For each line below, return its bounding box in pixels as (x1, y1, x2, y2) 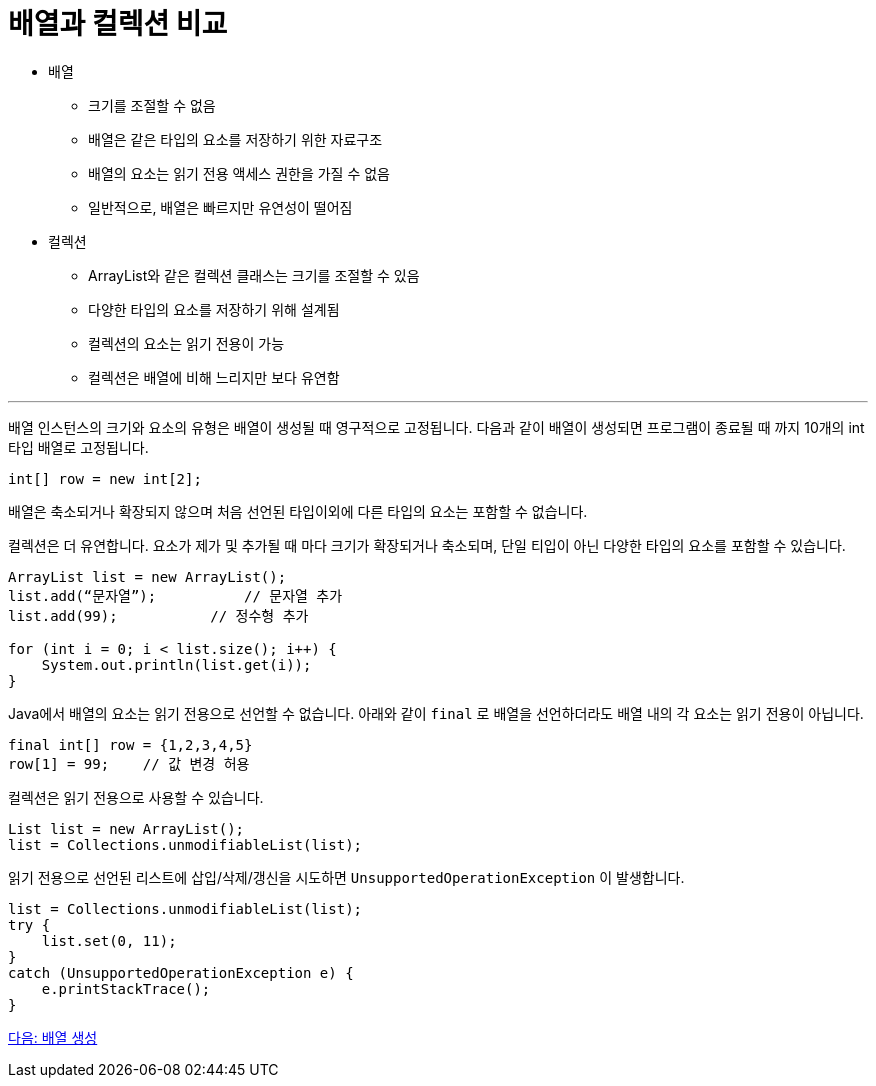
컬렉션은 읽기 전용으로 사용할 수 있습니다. (8, 788, 264, 806)
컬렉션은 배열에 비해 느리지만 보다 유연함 (88, 368, 340, 386)
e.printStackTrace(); (41, 980, 211, 997)
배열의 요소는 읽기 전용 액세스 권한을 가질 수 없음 (88, 164, 390, 182)
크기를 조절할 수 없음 (88, 96, 216, 114)
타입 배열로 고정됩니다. (8, 438, 149, 456)
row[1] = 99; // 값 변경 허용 (8, 755, 250, 772)
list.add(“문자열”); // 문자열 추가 (8, 587, 343, 604)
